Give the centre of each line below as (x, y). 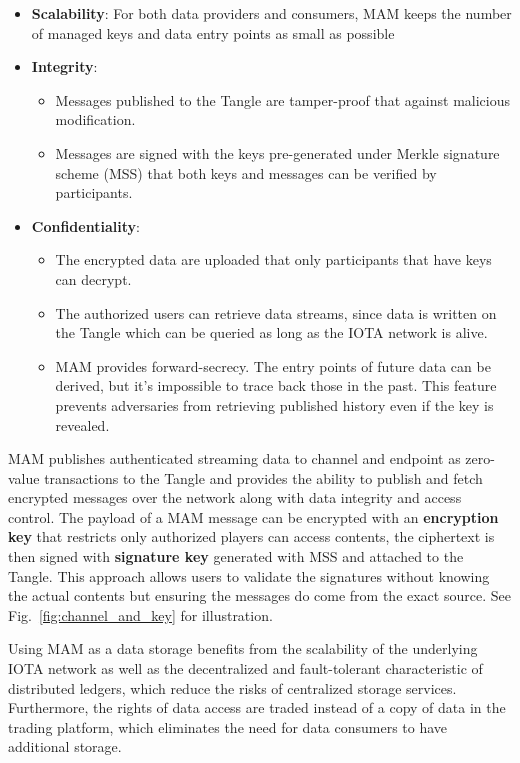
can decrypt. (93, 278)
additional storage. (65, 746)
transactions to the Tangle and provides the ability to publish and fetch (263, 477)
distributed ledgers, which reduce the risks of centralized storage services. (232, 687)
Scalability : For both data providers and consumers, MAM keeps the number (271, 13)
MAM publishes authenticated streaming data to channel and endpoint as (234, 458)
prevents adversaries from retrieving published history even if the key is (274, 404)
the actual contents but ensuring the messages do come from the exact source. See (259, 595)
